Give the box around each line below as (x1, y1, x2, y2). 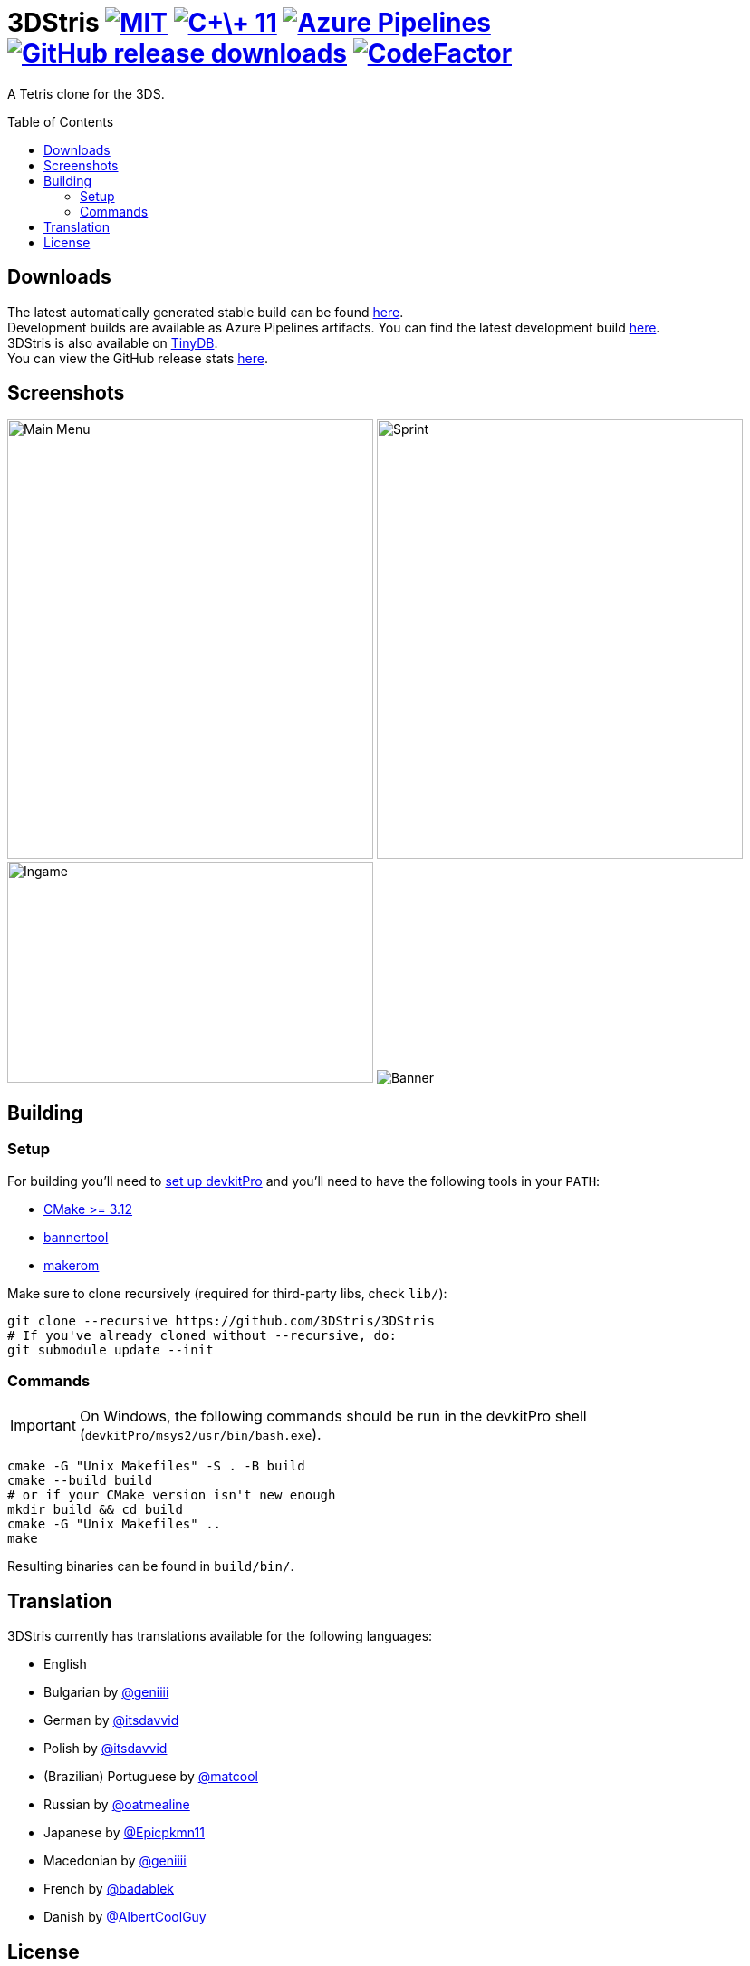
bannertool (43, 1229, 109, 1245)
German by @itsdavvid (43, 1712, 179, 1729)
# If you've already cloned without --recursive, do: (7, 1327, 397, 1343)
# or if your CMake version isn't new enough (7, 1488, 336, 1503)
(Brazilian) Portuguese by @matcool (43, 1768, 258, 1785)
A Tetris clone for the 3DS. (7, 85, 165, 101)
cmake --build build (7, 1473, 153, 1489)
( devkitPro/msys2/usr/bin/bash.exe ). (79, 1425, 322, 1444)
